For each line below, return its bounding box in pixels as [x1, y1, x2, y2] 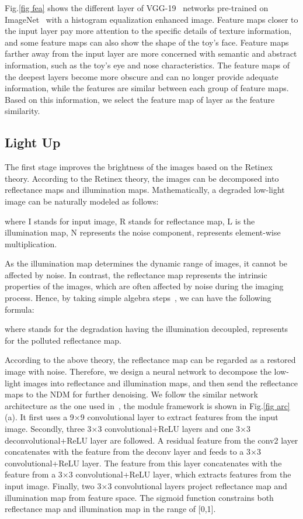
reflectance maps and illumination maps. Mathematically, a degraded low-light [5, 184, 285, 196]
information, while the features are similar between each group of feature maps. [5, 82, 289, 94]
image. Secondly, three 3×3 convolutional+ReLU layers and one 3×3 [5, 423, 250, 435]
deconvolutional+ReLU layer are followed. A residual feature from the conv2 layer [5, 434, 298, 446]
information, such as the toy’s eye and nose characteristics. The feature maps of [5, 58, 290, 71]
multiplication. [5, 237, 57, 250]
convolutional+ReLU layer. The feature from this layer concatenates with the [5, 456, 282, 469]
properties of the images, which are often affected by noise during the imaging [5, 280, 284, 292]
